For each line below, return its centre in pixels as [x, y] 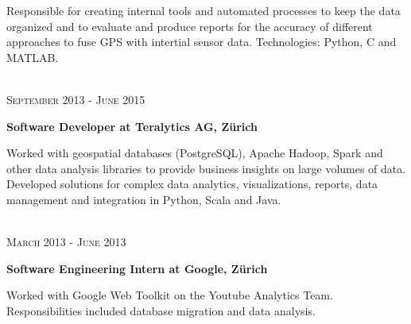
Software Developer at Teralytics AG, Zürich [132, 126]
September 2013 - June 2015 [76, 99]
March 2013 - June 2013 [66, 242]
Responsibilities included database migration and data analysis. [161, 310]
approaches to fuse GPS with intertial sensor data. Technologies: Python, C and [202, 42]
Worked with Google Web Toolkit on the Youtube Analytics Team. [170, 295]
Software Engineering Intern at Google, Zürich [137, 268]
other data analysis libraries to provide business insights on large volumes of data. [206, 168]
